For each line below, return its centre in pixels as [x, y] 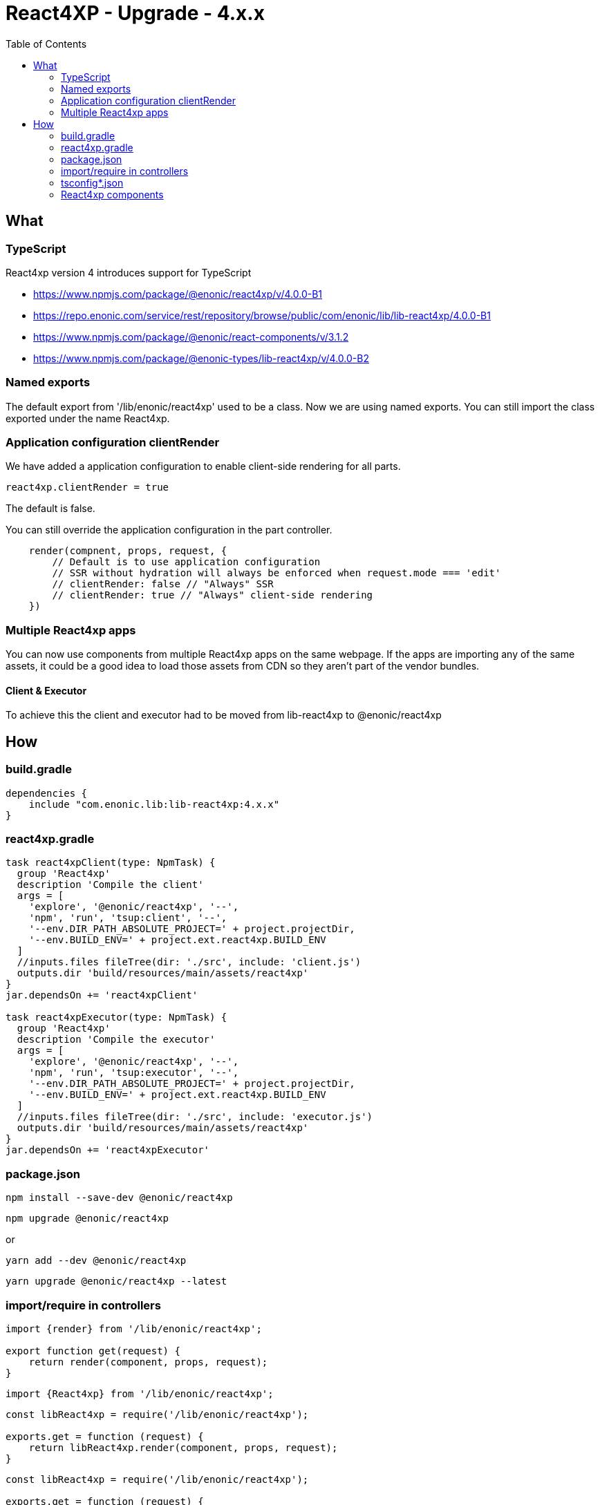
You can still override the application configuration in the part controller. [169, 530]
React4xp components [112, 194]
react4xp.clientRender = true [87, 488]
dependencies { [47, 793]
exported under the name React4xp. [88, 418]
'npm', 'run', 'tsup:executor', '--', [134, 1073]
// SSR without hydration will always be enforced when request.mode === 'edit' [276, 573]
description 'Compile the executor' [116, 1040]
